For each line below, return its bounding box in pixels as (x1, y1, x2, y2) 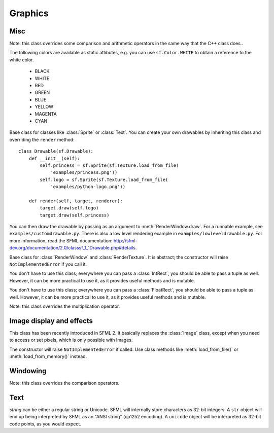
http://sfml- (113, 237, 138, 243)
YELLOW (35, 104, 53, 110)
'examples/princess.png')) (50, 170, 118, 175)
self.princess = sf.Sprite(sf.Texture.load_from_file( (40, 162, 179, 168)
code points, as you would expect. (9, 421, 81, 427)
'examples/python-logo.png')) (50, 184, 126, 190)
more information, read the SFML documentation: (9, 237, 113, 243)
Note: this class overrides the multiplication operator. (9, 303, 120, 309)
